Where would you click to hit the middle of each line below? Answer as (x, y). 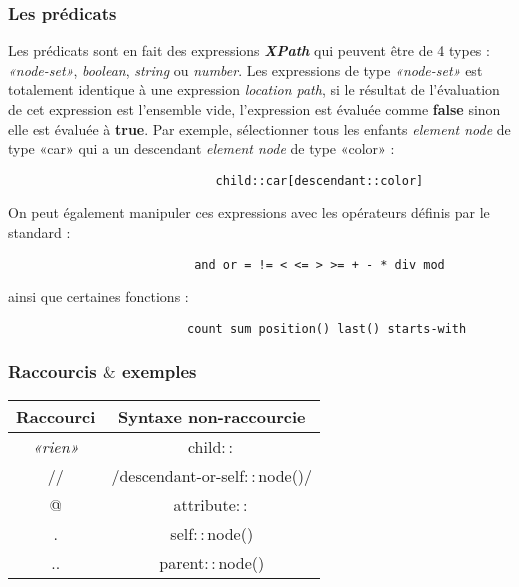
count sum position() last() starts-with (326, 328)
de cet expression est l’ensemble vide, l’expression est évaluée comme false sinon (254, 109)
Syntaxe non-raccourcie (212, 416)
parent (182, 562)
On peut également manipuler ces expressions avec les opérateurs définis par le (249, 212)
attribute (204, 504)
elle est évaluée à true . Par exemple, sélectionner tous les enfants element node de (259, 128)
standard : (39, 232)
